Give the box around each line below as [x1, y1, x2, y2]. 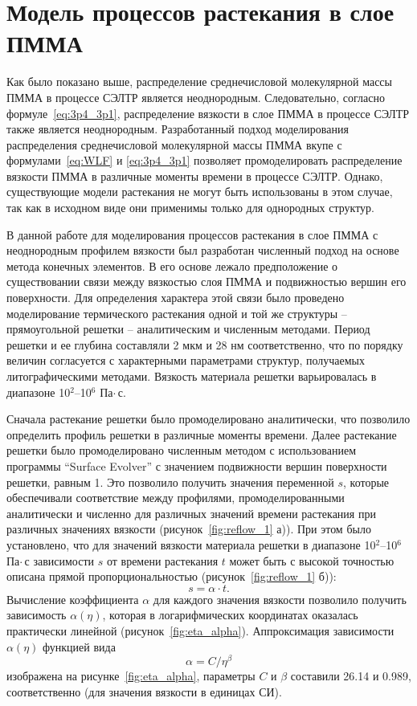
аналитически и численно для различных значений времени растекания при [6, 504, 376, 521]
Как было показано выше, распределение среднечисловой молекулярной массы [6, 73, 392, 90]
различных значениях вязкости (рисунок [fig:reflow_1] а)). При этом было [6, 520, 371, 537]
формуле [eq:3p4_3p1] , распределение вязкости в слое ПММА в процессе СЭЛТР [6, 104, 410, 121]
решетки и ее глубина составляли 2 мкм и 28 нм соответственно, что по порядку [6, 336, 403, 353]
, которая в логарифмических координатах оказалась [102, 606, 358, 623]
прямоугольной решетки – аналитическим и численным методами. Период [6, 320, 370, 337]
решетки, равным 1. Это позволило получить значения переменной [6, 473, 334, 490]
